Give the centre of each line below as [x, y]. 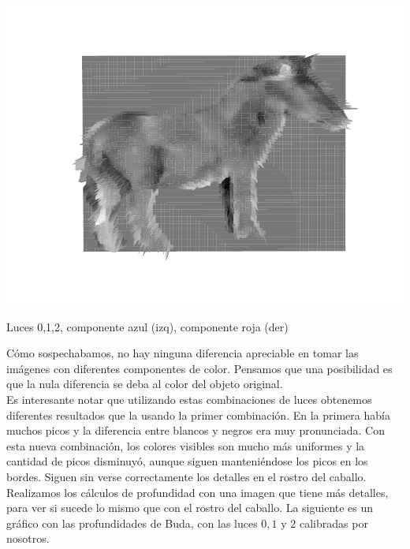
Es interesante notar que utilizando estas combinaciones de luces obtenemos [189, 399]
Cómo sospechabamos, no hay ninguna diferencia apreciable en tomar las [183, 353]
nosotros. [28, 538]
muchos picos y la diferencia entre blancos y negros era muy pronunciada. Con [196, 430]
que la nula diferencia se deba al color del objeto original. [145, 384]
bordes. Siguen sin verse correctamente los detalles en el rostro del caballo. [186, 476]
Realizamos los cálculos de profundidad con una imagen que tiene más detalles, [198, 492]
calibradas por [334, 523]
